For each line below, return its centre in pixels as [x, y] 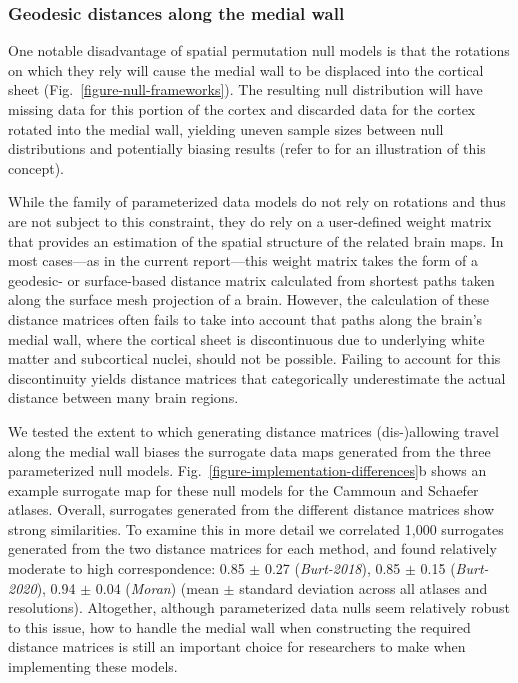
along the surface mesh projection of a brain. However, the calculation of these [249, 299]
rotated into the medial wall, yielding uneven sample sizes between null [226, 128]
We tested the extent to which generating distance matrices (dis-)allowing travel [253, 430]
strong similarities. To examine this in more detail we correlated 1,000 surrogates [256, 528]
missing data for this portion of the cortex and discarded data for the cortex [242, 109]
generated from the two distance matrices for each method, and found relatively [252, 548]
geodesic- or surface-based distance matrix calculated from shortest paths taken [251, 279]
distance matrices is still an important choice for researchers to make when [237, 646]
